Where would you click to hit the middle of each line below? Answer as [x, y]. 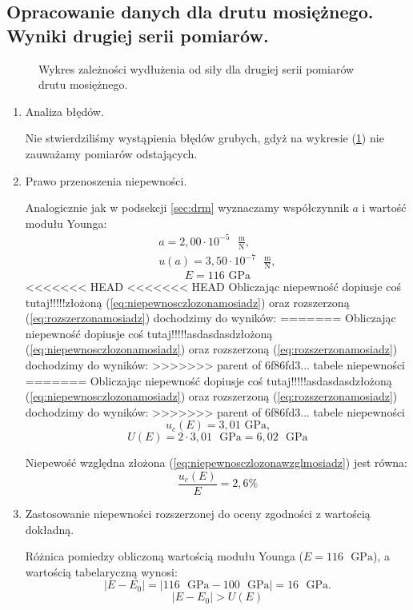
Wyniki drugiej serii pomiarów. [138, 35]
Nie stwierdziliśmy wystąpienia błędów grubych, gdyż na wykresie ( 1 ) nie [204, 138]
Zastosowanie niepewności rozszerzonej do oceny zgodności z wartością [198, 514]
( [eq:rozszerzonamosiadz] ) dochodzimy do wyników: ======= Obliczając [211, 318]
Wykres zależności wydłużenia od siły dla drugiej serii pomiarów [196, 68]
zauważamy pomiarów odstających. [111, 153]
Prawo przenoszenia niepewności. [106, 180]
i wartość [384, 207]
